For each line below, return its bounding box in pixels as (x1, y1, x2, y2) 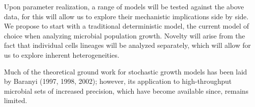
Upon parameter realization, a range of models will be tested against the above (4, 1, 244, 11)
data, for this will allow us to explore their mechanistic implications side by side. (4, 11, 249, 21)
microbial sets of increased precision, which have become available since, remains (4, 85, 249, 96)
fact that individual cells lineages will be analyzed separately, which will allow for (4, 40, 251, 50)
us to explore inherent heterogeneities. (4, 49, 119, 60)
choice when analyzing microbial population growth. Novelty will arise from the (4, 30, 245, 40)
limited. (4, 95, 27, 106)
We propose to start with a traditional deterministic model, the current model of (4, 21, 249, 31)
